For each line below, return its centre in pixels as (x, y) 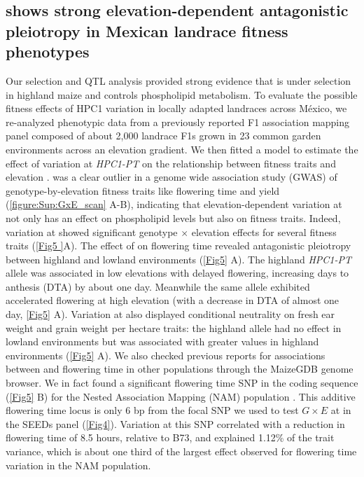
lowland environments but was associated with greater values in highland (162, 341)
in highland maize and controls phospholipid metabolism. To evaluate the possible (182, 94)
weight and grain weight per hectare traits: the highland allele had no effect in (174, 327)
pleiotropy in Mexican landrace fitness (147, 30)
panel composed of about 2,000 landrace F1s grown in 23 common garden (163, 136)
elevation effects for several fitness (264, 231)
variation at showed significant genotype (92, 231)
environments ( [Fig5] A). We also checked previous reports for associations (166, 355)
